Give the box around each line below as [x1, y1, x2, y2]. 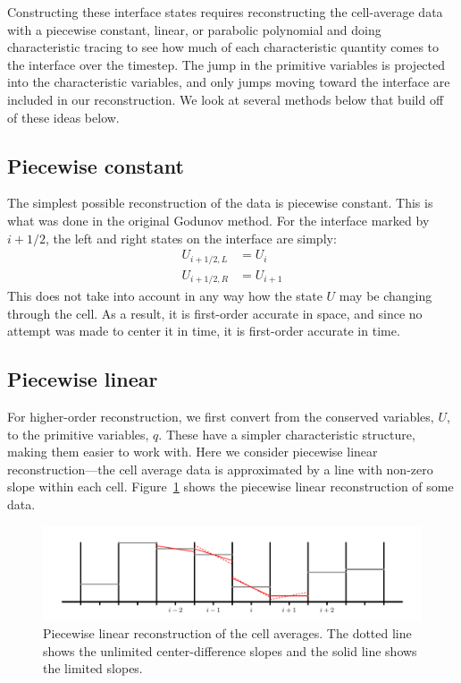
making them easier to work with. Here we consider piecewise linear [7, 442, 378, 461]
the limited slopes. [43, 659, 143, 678]
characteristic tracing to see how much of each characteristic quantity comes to [7, 38, 440, 56]
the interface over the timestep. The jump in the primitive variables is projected [7, 55, 446, 73]
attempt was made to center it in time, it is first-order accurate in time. [7, 321, 400, 340]
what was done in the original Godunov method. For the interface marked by [7, 210, 430, 229]
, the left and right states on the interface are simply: [45, 228, 337, 247]
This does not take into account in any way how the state [7, 286, 323, 305]
